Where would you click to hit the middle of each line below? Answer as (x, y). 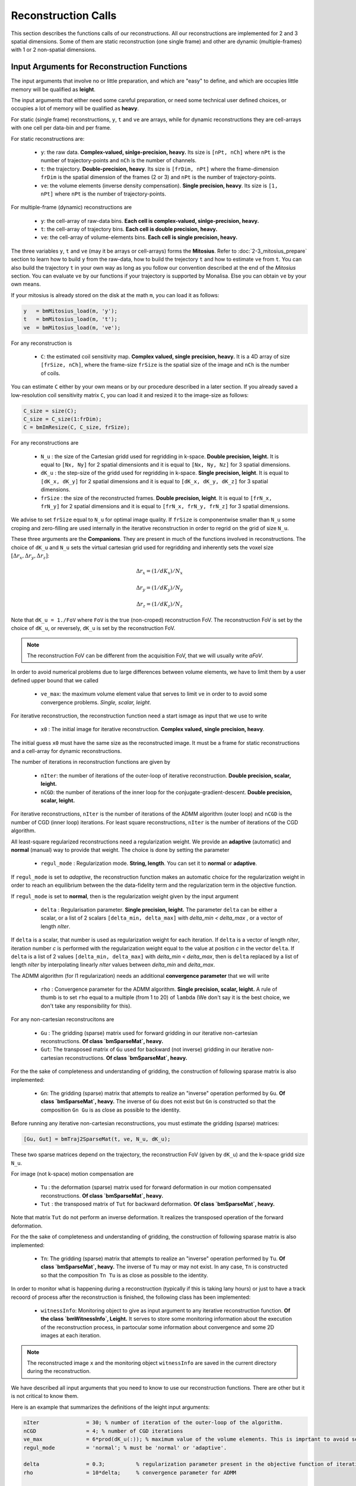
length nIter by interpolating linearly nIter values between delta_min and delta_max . (113, 965)
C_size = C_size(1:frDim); (63, 419)
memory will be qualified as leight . (53, 89)
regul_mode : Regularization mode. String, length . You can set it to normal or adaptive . (149, 863)
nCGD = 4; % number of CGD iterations (103, 1431)
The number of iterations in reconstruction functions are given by (91, 762)
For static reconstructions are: (48, 138)
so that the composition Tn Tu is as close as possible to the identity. (124, 1275)
